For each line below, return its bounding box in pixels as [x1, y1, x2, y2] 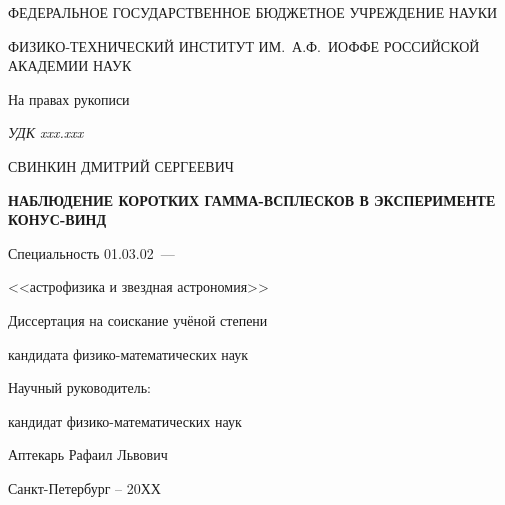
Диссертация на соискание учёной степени [8, 309, 268, 330]
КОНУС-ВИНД [8, 209, 107, 230]
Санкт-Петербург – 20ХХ [8, 477, 161, 498]
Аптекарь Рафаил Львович [8, 444, 168, 465]
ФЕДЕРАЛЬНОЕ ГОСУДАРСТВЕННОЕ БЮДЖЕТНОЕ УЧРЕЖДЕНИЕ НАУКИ [8, 2, 498, 22]
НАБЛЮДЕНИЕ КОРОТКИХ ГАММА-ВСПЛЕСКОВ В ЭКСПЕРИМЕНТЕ [8, 189, 496, 210]
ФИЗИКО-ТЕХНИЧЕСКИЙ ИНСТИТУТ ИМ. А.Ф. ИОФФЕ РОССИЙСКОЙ [8, 35, 480, 56]
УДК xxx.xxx [8, 122, 84, 143]
